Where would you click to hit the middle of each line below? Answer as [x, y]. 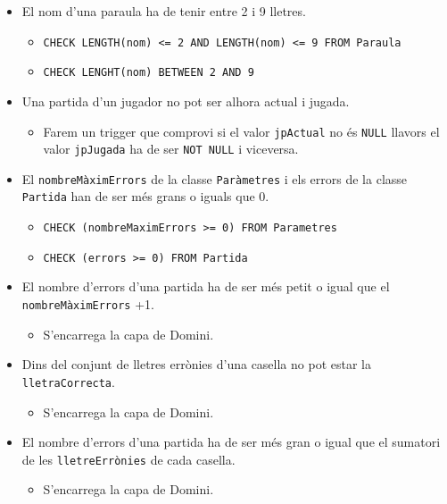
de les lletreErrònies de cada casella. [128, 459]
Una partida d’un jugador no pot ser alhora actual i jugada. [186, 101]
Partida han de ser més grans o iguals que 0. [145, 196]
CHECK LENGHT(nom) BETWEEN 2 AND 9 [149, 73]
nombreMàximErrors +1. [88, 304]
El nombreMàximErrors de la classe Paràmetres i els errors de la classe [215, 178]
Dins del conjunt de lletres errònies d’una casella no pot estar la [196, 364]
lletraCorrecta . [68, 381]
